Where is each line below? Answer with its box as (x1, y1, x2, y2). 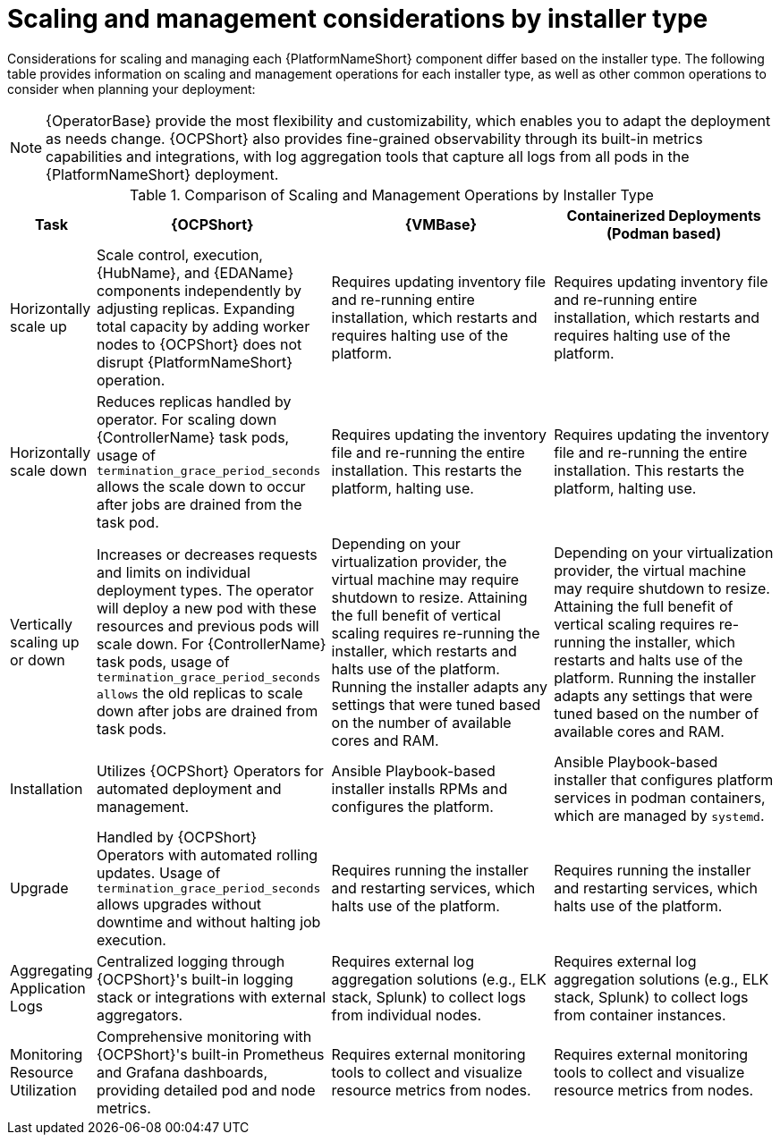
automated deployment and (96, 779, 282, 798)
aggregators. (96, 1005, 183, 1024)
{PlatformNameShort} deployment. (46, 165, 279, 183)
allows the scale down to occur (96, 477, 306, 495)
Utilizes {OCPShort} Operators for (96, 761, 324, 780)
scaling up (10, 632, 80, 651)
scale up (10, 317, 67, 335)
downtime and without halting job (96, 912, 321, 931)
